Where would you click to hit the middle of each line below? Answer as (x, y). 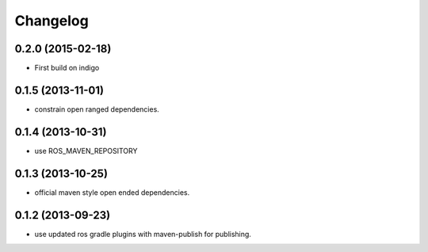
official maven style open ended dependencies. (112, 192)
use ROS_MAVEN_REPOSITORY (86, 151)
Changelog (52, 21)
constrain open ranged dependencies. (97, 109)
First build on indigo (67, 68)
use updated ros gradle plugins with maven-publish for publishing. (143, 234)
